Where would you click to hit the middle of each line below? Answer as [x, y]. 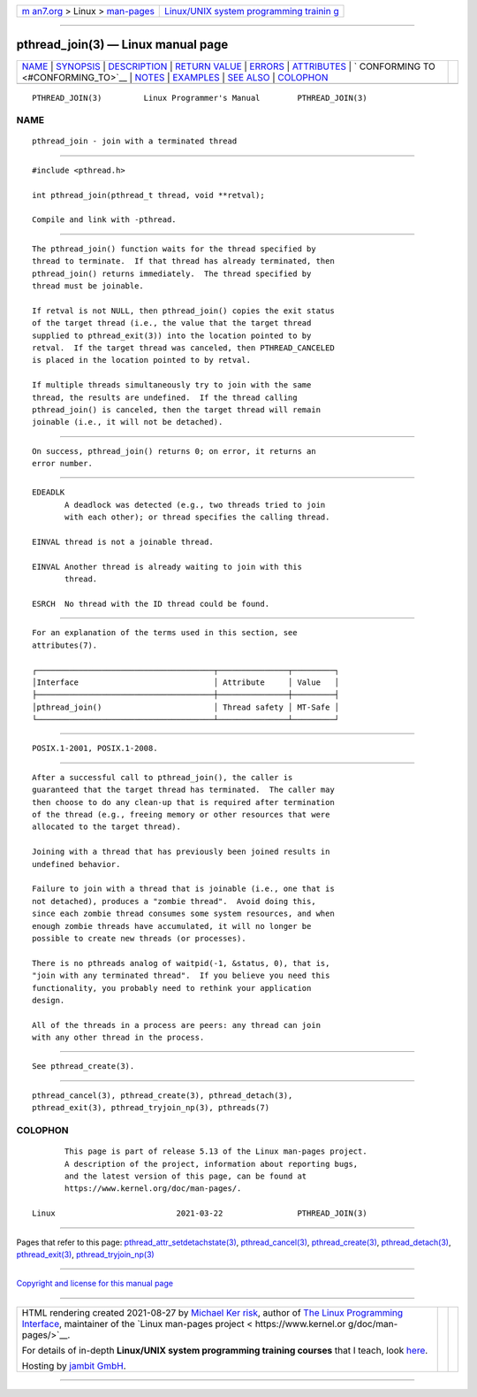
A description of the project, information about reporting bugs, [212, 1164]
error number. [62, 464]
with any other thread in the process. [118, 1038]
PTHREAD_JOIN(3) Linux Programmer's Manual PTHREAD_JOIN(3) [200, 98]
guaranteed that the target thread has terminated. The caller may [183, 790]
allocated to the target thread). [106, 827]
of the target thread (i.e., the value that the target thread [172, 323]
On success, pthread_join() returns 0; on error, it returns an [174, 451]
